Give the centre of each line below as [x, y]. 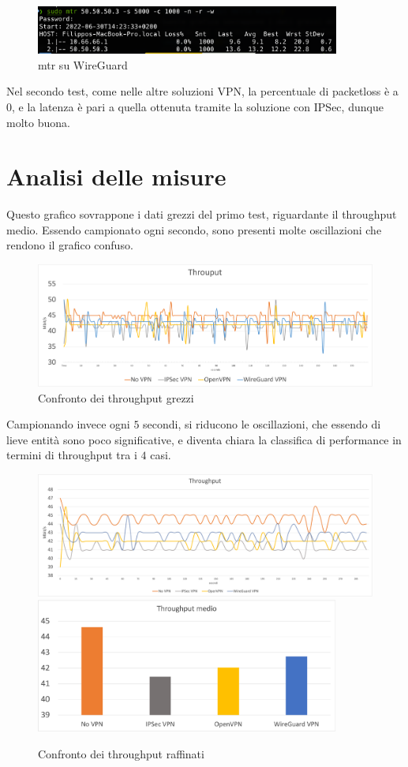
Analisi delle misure [116, 176]
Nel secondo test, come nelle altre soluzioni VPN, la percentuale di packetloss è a [202, 91]
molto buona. [38, 122]
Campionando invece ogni [68, 424]
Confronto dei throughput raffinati [121, 753]
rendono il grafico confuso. [70, 245]
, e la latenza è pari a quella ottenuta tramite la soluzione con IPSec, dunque [198, 106]
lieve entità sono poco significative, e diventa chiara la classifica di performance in [204, 439]
